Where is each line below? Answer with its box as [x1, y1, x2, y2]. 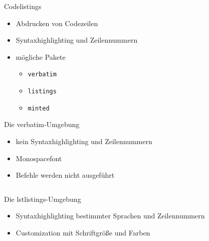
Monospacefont [16, 153, 62, 163]
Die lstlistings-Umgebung [4, 193, 81, 204]
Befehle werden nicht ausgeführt [16, 170, 115, 180]
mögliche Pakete [16, 51, 66, 62]
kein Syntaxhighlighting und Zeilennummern [16, 136, 152, 146]
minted [28, 104, 50, 112]
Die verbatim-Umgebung [4, 119, 80, 130]
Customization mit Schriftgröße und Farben [16, 227, 150, 237]
